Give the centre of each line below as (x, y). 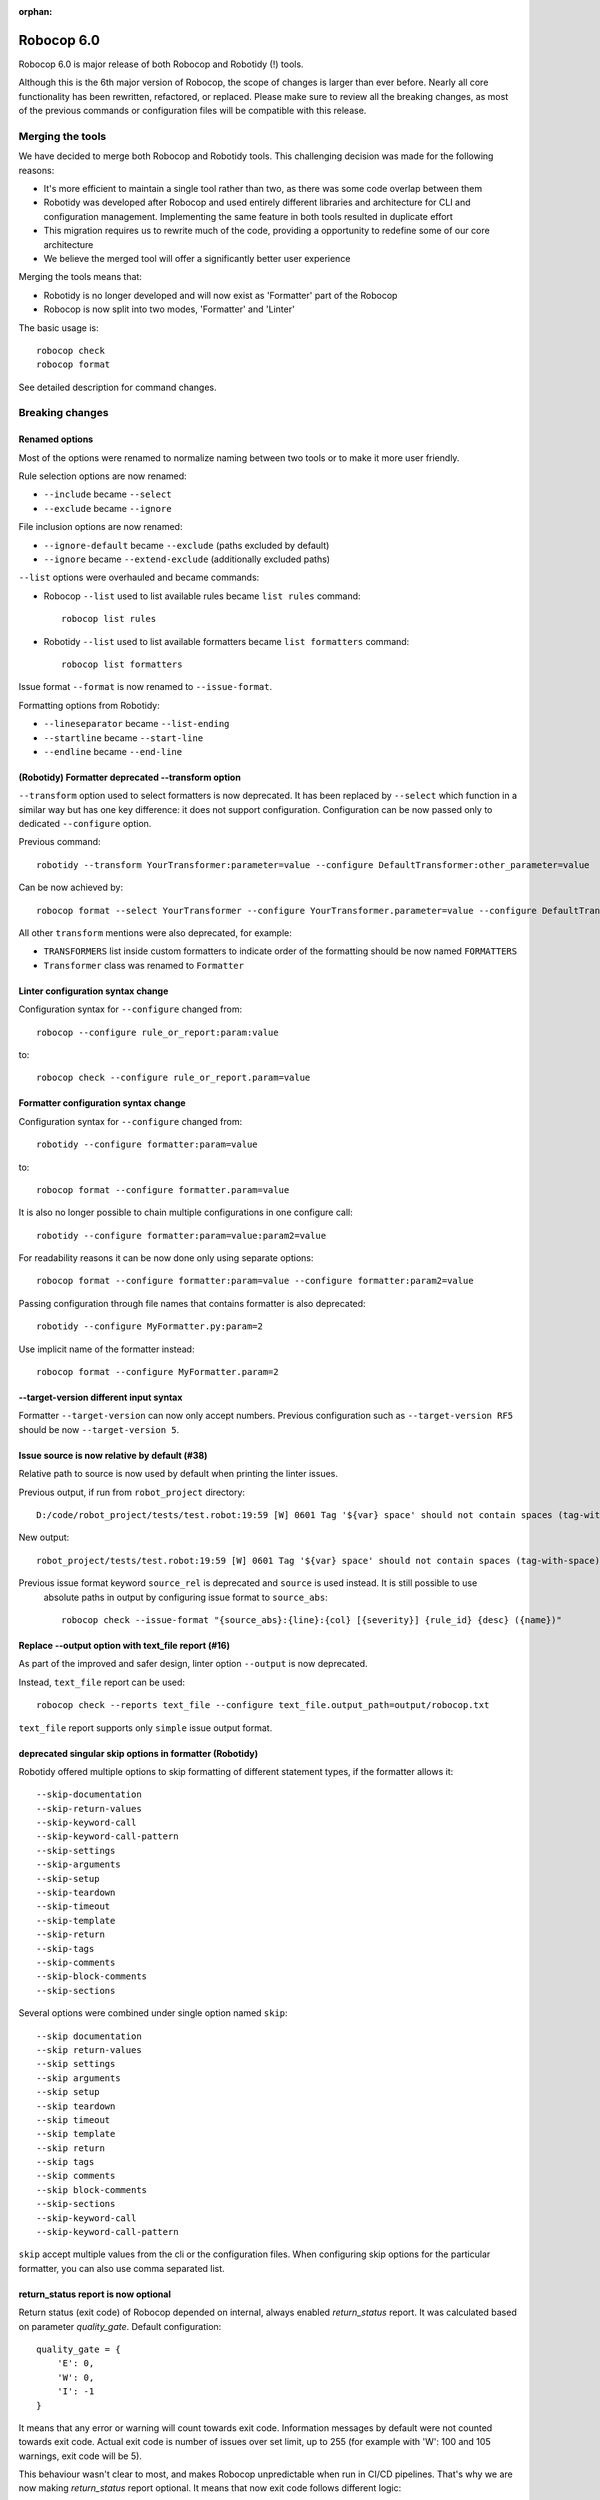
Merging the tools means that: (80, 277)
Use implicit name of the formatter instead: (106, 1349)
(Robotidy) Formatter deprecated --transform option (130, 777)
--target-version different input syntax (100, 1397)
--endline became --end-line (113, 751)
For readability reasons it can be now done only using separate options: (166, 1258)
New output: (44, 1537)
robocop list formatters (122, 664)
